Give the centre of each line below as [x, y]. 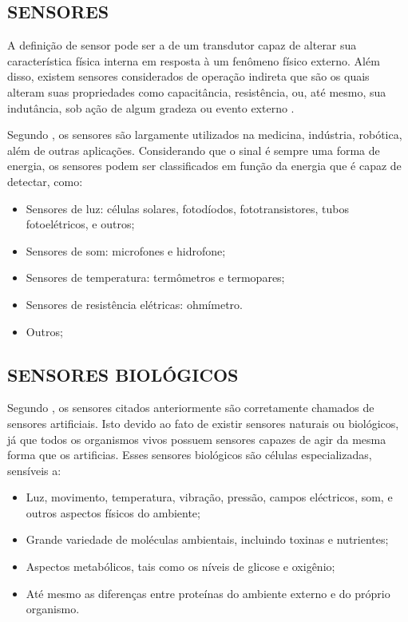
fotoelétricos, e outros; [80, 224]
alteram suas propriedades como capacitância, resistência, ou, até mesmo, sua [197, 91]
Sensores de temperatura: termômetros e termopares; [155, 277]
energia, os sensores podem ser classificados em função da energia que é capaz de [204, 166]
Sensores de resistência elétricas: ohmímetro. [134, 304]
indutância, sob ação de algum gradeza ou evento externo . [151, 107]
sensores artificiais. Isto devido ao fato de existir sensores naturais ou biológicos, [203, 423]
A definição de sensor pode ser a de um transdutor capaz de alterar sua [182, 45]
